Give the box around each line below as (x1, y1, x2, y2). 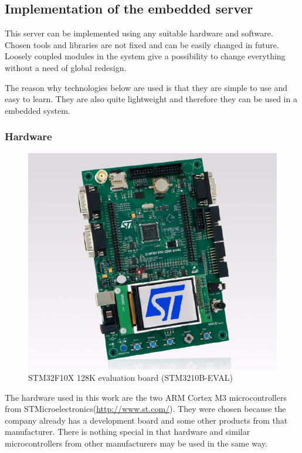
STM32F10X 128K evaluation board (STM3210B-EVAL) (28, 371, 233, 384)
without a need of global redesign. (5, 61, 127, 73)
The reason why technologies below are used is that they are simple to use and (5, 81, 287, 93)
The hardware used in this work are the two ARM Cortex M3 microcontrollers (5, 391, 287, 403)
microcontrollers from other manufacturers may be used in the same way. (5, 437, 267, 449)
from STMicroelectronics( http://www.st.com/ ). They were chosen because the (5, 403, 286, 415)
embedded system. (5, 104, 70, 116)
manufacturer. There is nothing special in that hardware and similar (5, 425, 250, 438)
